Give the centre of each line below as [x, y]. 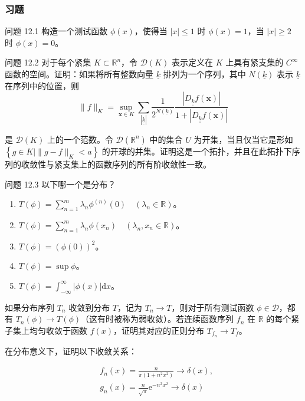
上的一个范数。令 [80, 139]
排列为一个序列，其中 [204, 74]
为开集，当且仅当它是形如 [243, 139]
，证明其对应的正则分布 [159, 330]
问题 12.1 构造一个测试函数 [56, 31]
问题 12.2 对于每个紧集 [48, 62]
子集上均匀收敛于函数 [46, 330]
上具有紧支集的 [255, 62]
